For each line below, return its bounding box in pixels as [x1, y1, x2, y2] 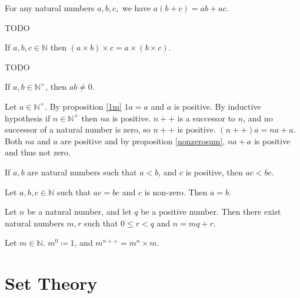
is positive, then [185, 165, 243, 178]
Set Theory [5, 271, 98, 295]
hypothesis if [5, 111, 51, 124]
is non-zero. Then [144, 185, 208, 198]
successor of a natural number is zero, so [5, 123, 151, 136]
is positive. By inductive [174, 100, 261, 112]
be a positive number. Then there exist [141, 205, 281, 218]
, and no [243, 111, 273, 124]
